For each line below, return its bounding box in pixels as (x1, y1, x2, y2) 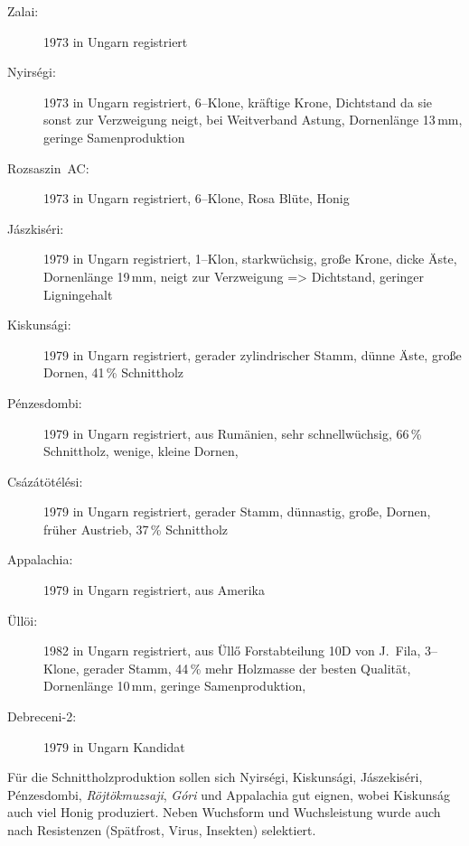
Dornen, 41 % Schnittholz (43, 363, 184, 382)
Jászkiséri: (7, 218, 64, 237)
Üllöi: (7, 610, 38, 629)
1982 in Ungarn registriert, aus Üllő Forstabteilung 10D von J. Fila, (43, 641, 421, 660)
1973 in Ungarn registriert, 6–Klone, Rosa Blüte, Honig (43, 189, 350, 208)
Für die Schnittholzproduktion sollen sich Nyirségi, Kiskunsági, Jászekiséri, (7, 767, 423, 786)
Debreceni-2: (7, 707, 77, 726)
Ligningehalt (43, 284, 113, 303)
